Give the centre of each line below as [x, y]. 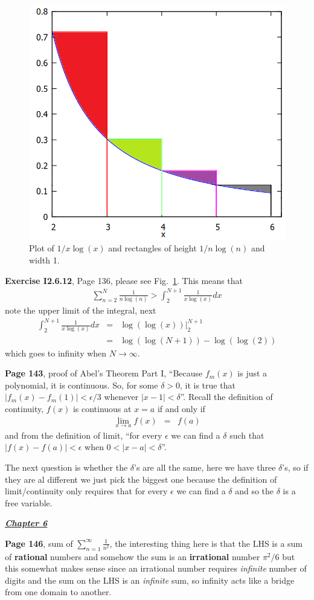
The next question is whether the [66, 467]
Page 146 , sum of [39, 543]
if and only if [181, 408]
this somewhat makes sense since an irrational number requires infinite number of [156, 568]
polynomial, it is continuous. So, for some [82, 385]
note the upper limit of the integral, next [81, 310]
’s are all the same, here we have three [205, 467]
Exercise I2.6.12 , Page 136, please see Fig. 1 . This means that [124, 280]
